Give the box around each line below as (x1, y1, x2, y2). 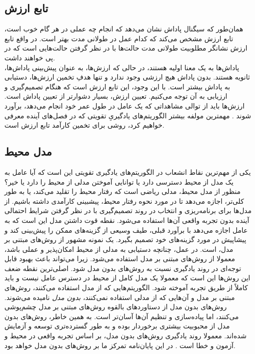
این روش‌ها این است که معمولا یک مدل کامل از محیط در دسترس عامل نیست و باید (4, 272, 251, 283)
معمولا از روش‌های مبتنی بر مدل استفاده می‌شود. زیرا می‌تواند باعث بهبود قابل (4, 253, 235, 264)
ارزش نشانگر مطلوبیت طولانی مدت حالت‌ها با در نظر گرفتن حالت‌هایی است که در (4, 43, 248, 53)
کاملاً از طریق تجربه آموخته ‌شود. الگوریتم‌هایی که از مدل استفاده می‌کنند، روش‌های (4, 282, 248, 293)
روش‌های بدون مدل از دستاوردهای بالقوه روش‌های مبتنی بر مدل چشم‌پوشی (4, 301, 227, 312)
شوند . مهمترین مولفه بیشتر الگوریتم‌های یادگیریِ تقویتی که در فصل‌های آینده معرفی (4, 110, 251, 120)
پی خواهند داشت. (4, 52, 55, 62)
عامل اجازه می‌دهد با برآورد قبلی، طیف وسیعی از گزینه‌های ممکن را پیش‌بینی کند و (4, 224, 248, 235)
